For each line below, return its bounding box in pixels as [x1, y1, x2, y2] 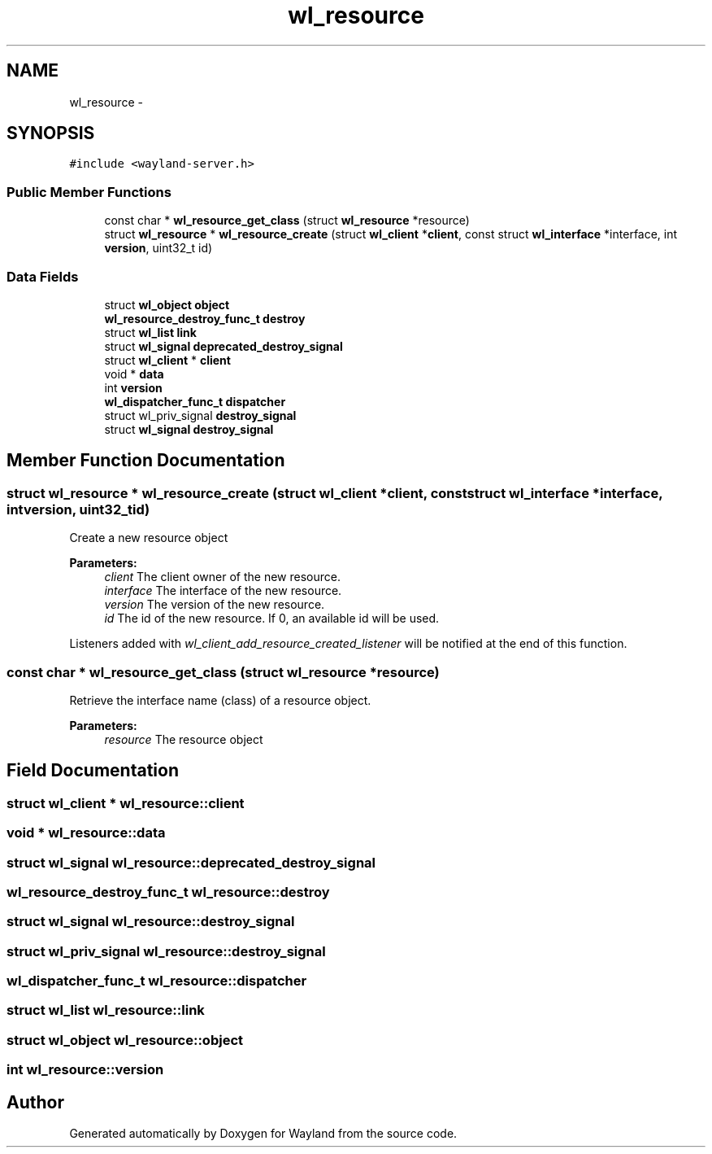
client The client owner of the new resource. [104, 570, 341, 584]
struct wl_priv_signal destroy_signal [104, 408, 297, 422]
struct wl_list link [104, 325, 197, 339]
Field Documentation [7, 760, 179, 781]
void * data [104, 366, 164, 381]
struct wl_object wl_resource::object [7, 1031, 243, 1048]
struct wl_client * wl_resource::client [7, 794, 245, 811]
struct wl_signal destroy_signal [104, 422, 274, 436]
